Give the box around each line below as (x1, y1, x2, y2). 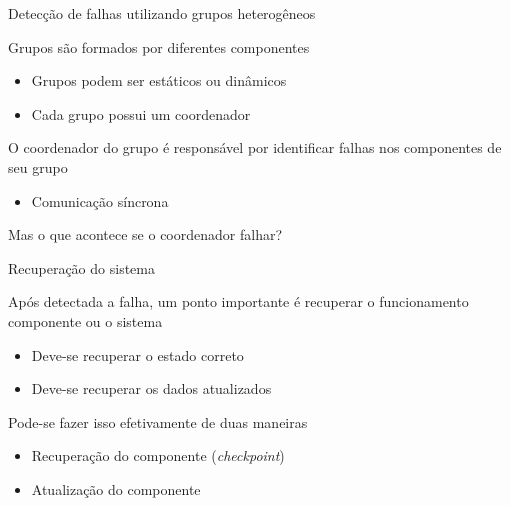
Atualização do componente (31, 478, 201, 499)
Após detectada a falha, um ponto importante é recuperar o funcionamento (8, 291, 469, 312)
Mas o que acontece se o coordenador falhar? (8, 224, 283, 245)
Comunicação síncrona (31, 190, 169, 211)
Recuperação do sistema (8, 257, 155, 278)
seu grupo (8, 156, 68, 177)
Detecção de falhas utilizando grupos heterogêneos (8, 3, 316, 23)
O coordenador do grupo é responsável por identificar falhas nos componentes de (8, 137, 502, 158)
